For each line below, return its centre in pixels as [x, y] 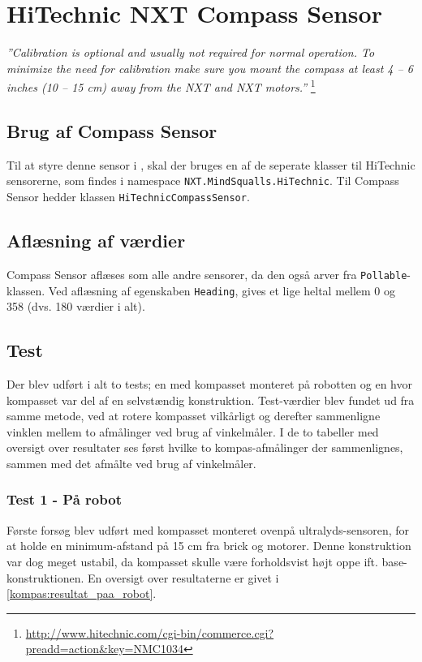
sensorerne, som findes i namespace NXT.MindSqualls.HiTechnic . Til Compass [203, 181]
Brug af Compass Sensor [112, 130]
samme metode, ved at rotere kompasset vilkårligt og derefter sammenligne [194, 416]
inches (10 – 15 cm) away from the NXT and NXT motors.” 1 [161, 86]
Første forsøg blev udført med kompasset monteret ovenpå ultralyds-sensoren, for [208, 529]
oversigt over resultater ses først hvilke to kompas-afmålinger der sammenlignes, [205, 447]
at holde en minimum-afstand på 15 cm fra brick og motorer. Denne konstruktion [209, 546]
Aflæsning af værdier [96, 241]
